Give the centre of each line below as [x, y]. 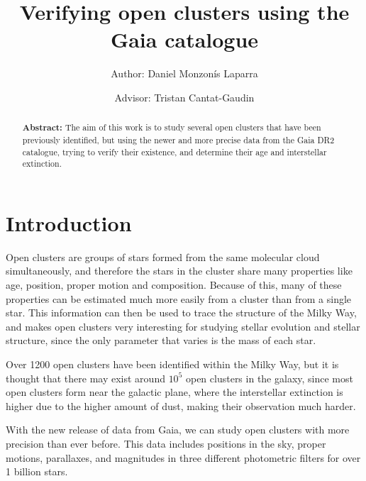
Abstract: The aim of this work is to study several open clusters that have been [172, 128]
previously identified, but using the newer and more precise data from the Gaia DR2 [178, 139]
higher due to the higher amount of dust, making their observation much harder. [181, 405]
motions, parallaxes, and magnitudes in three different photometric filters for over [183, 457]
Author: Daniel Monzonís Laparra [184, 73]
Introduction [69, 222]
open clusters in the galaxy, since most [269, 378]
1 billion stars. [37, 471]
